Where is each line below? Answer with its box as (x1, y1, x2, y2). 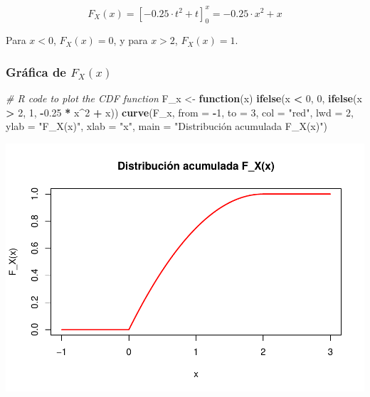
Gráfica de (6, 62, 66, 80)
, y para (113, 33, 148, 48)
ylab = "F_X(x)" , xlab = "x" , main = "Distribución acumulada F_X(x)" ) (6, 119, 327, 134)
